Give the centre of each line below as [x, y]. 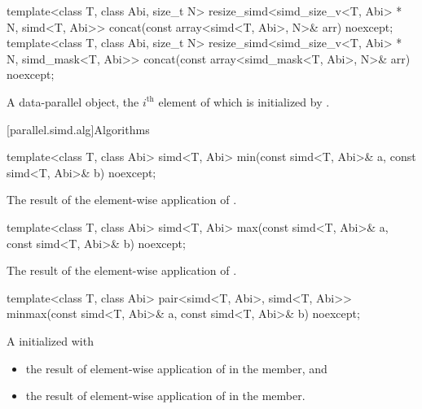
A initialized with [50, 340]
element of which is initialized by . [244, 101]
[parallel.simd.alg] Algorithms [78, 129]
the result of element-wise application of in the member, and [176, 368]
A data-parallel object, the [73, 101]
